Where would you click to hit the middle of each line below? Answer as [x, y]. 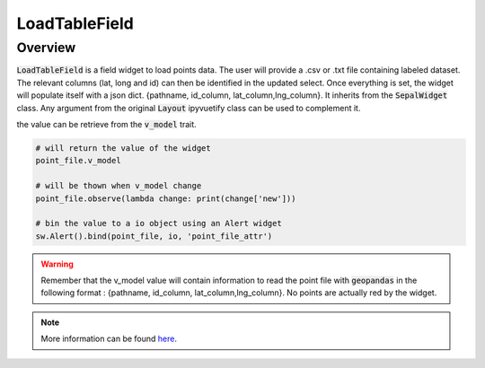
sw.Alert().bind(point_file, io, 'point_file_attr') [154, 236]
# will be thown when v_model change [119, 186]
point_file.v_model [78, 161]
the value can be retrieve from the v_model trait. [106, 124]
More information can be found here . [109, 339]
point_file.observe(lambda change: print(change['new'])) [166, 198]
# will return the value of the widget [123, 148]
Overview [46, 48]
